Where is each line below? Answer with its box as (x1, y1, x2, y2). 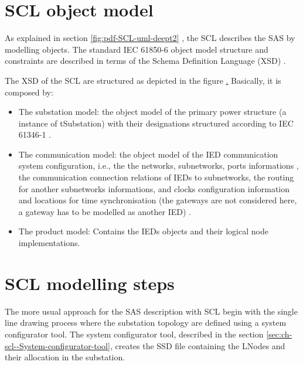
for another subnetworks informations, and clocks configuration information (18, 182, 290, 195)
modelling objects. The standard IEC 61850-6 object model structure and (5, 43, 268, 55)
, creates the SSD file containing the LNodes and (110, 339, 285, 352)
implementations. (18, 237, 80, 249)
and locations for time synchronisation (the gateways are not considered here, (18, 194, 297, 206)
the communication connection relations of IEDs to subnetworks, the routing (18, 171, 294, 183)
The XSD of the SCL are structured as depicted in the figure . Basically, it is (5, 74, 281, 86)
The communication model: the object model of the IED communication (18, 148, 278, 160)
